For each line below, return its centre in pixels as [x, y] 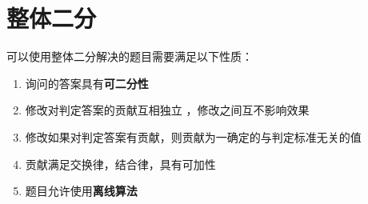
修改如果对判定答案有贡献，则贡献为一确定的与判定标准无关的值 [193, 136]
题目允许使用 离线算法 [81, 191]
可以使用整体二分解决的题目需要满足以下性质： [130, 56]
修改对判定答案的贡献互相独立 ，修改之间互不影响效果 [167, 110]
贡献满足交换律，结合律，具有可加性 [120, 164]
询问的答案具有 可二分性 [87, 83]
